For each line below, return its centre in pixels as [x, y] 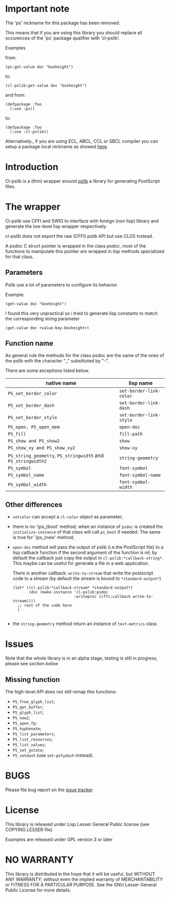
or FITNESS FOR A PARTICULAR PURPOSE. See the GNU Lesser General [81, 884]
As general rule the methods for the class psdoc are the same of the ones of [85, 355]
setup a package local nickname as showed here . [57, 146]
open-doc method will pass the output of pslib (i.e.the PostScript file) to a [88, 547]
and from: [15, 95]
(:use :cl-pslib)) [29, 132]
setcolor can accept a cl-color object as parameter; [68, 517]
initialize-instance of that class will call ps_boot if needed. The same [87, 532]
